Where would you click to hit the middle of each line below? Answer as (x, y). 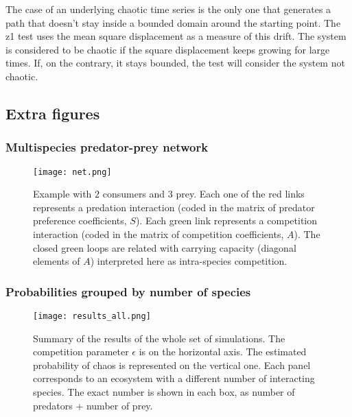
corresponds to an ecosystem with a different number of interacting (174, 378)
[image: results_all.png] (92, 316)
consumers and (134, 194)
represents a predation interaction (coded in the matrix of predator (174, 207)
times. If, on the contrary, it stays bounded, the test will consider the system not (175, 63)
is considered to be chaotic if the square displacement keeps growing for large (168, 49)
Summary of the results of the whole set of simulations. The (159, 338)
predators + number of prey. (93, 405)
